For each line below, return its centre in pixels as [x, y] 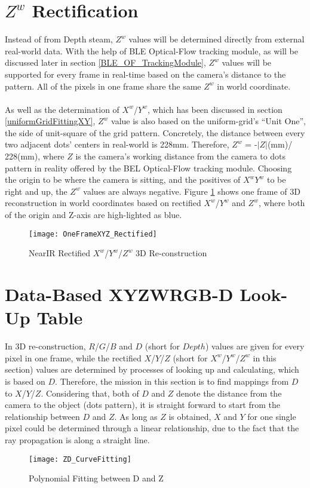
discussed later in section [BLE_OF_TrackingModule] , [105, 62]
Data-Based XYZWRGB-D [119, 294]
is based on [25, 381]
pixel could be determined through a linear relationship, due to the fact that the [152, 428]
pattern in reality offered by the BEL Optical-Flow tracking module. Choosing [148, 168]
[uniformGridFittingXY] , [50, 121]
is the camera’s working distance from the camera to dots [181, 156]
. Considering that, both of [90, 393]
